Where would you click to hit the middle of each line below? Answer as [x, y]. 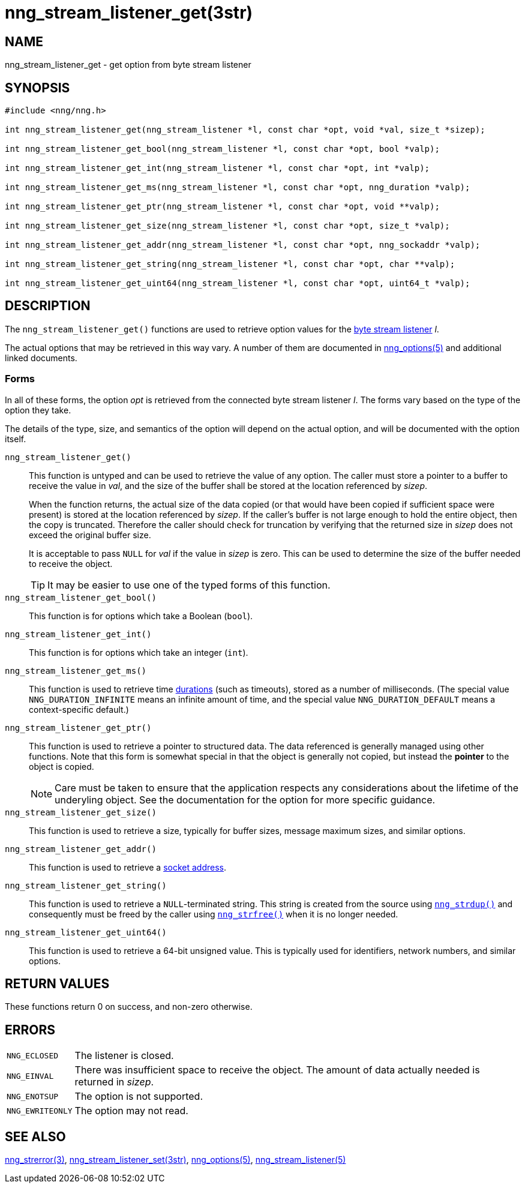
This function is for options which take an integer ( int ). [139, 652]
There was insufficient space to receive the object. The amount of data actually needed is [277, 1070]
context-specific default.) [79, 709]
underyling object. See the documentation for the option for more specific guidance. [245, 799]
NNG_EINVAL [30, 1076]
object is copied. [61, 766]
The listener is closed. [124, 1056]
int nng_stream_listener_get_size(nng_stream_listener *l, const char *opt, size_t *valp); [227, 226]
